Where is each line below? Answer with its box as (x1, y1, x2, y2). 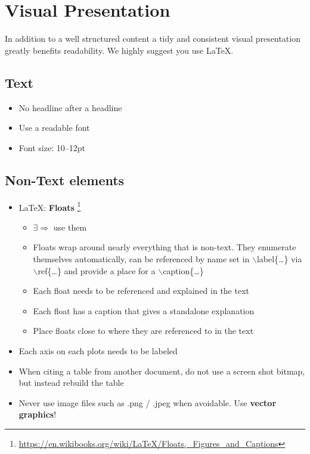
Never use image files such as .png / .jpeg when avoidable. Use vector (18, 396, 277, 409)
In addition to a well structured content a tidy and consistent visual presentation (5, 32, 300, 45)
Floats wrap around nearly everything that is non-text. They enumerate (33, 241, 296, 253)
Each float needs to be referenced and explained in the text (33, 284, 249, 297)
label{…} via (256, 252, 302, 265)
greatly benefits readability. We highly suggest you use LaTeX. (5, 44, 234, 56)
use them (53, 220, 87, 233)
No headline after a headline (18, 101, 122, 113)
